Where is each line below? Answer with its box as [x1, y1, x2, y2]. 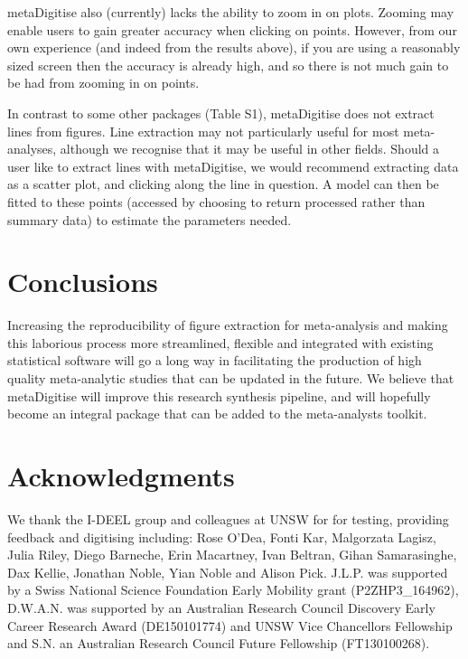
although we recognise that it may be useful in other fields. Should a [60, 139, 440, 158]
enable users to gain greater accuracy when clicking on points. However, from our [7, 20, 457, 39]
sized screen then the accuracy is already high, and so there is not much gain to [7, 55, 449, 74]
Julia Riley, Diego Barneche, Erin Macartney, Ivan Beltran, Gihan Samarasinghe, [7, 545, 457, 564]
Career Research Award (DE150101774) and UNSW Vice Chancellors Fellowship [7, 616, 453, 635]
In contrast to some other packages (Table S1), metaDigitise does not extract [7, 103, 435, 122]
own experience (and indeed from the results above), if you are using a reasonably [7, 38, 461, 57]
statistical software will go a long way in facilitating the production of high [7, 351, 422, 370]
